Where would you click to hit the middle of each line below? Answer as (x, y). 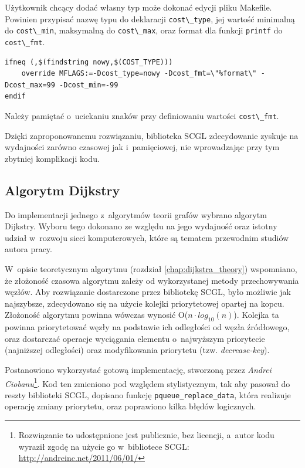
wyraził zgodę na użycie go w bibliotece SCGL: (104, 446)
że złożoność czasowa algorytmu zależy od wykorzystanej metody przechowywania (152, 280)
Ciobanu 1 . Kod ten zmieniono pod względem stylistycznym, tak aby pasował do (148, 382)
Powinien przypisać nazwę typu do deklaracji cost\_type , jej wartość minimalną (150, 18)
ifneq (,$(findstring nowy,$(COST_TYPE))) (89, 62)
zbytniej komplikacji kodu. (52, 158)
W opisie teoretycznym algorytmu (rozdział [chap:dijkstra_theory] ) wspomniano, (151, 268)
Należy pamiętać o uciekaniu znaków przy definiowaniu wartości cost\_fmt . (142, 115)
